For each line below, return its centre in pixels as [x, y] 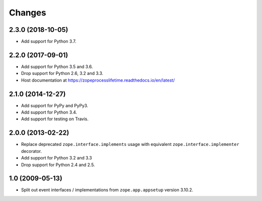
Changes [27, 13]
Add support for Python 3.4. [49, 112]
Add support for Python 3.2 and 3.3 [57, 158]
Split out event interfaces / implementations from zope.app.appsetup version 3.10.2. [107, 190]
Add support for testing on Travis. [55, 119]
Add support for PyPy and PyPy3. [55, 105]
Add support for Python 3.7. [49, 42]
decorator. [32, 151]
